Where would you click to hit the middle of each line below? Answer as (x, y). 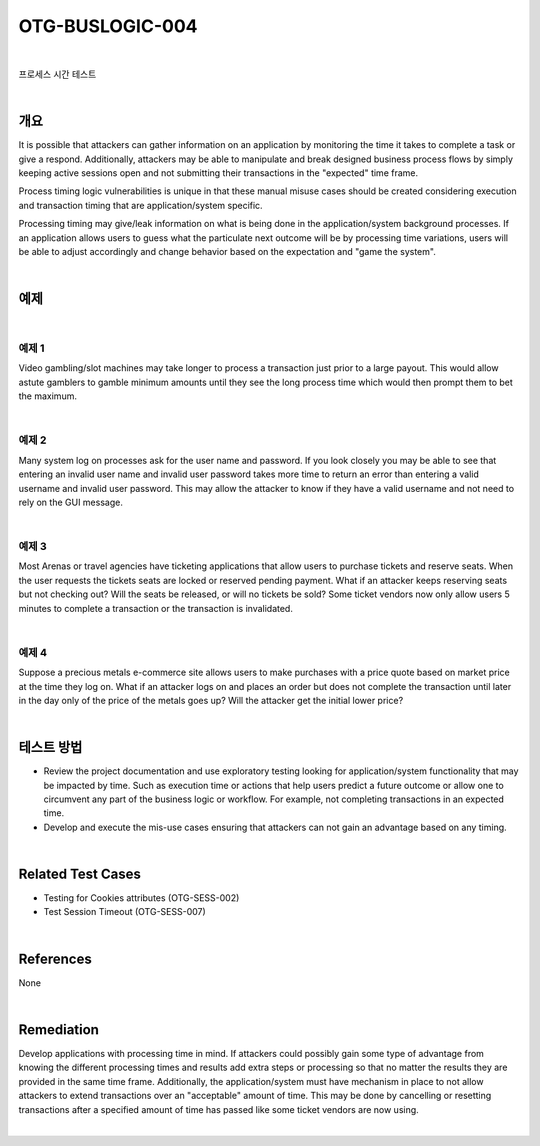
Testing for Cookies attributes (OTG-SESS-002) (141, 898)
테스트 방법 (50, 747)
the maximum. (47, 396)
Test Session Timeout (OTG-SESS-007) (125, 912)
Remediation (59, 1029)
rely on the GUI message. (71, 502)
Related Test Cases (80, 873)
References (55, 958)
